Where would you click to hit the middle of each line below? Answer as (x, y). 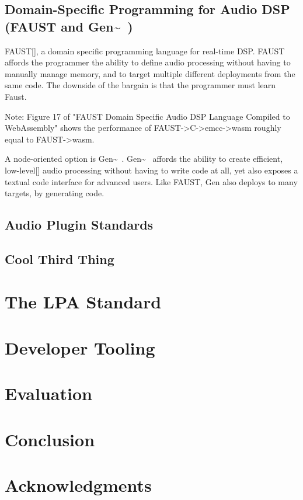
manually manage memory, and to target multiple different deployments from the (150, 73)
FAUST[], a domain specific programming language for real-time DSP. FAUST (145, 51)
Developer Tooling (80, 347)
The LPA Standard (83, 302)
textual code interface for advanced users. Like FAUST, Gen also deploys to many (151, 181)
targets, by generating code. (55, 193)
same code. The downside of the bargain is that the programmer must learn (140, 85)
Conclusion (50, 439)
